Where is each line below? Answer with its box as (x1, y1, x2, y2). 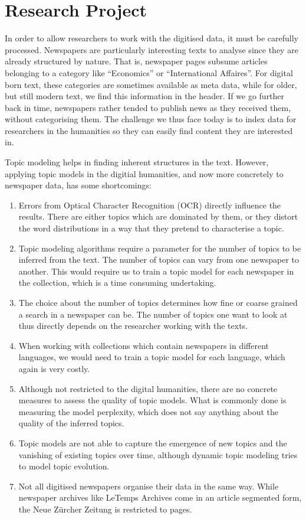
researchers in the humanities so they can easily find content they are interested (5, 124, 293, 136)
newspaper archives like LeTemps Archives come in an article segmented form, (18, 491, 302, 504)
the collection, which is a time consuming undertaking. (18, 276, 216, 289)
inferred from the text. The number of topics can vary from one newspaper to (18, 253, 300, 266)
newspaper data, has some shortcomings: (5, 179, 152, 191)
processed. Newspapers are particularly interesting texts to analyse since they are (5, 43, 298, 56)
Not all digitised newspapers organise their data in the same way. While (18, 479, 279, 492)
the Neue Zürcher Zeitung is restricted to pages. (18, 502, 192, 515)
